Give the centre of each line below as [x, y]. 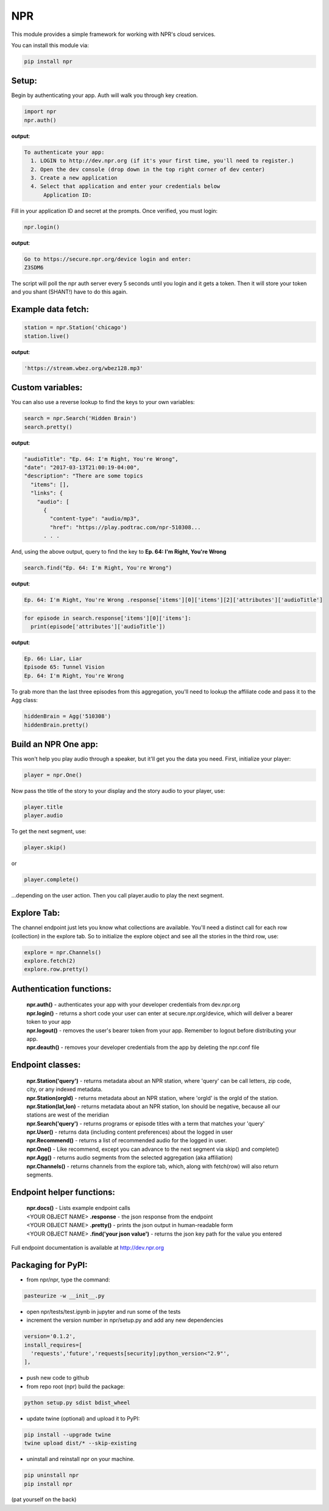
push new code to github [58, 1378]
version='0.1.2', [50, 1336]
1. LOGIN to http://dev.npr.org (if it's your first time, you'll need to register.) [162, 161]
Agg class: [24, 700]
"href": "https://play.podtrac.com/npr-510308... [125, 527]
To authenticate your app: [64, 152]
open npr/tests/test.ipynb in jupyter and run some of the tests [104, 1311]
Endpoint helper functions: [63, 1192]
